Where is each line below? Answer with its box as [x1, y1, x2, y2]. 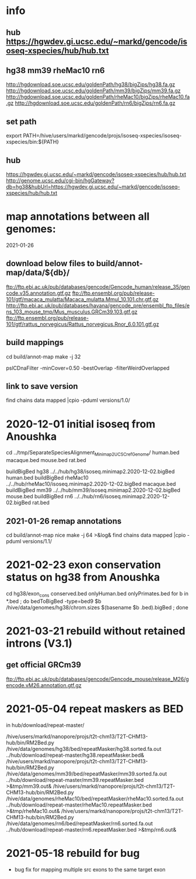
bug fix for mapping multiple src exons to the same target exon [14, 866, 166, 873]
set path [6, 116, 37, 126]
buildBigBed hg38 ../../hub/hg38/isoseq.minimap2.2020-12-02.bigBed [6, 468, 175, 475]
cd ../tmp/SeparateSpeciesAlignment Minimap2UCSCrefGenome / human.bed [6, 449, 180, 457]
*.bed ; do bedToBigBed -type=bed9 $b [6, 598, 101, 605]
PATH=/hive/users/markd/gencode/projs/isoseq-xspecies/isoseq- [23, 132, 182, 139]
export [6, 132, 22, 139]
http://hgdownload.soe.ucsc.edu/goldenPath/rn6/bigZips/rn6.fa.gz [15, 99, 176, 106]
